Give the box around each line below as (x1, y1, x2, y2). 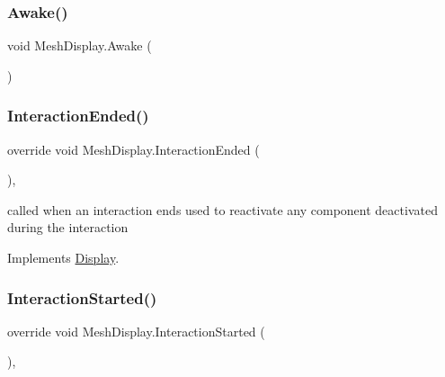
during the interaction (7, 218, 129, 237)
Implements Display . (7, 248, 120, 266)
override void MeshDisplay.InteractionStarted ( (7, 321, 265, 340)
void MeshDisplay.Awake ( (7, 36, 152, 55)
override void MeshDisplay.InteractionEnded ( (7, 139, 260, 158)
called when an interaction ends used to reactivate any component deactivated (7, 200, 438, 219)
